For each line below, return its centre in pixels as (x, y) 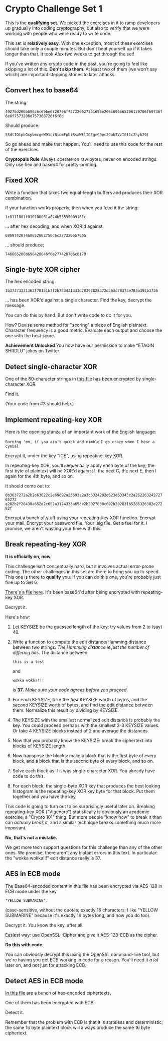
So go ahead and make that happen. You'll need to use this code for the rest (84, 144)
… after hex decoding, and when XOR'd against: (55, 226)
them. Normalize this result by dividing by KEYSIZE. (66, 710)
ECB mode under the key (31, 891)
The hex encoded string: (31, 282)
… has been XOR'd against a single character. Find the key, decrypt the (78, 300)
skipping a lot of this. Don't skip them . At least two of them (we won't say (81, 69)
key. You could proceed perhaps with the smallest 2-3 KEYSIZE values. (86, 725)
